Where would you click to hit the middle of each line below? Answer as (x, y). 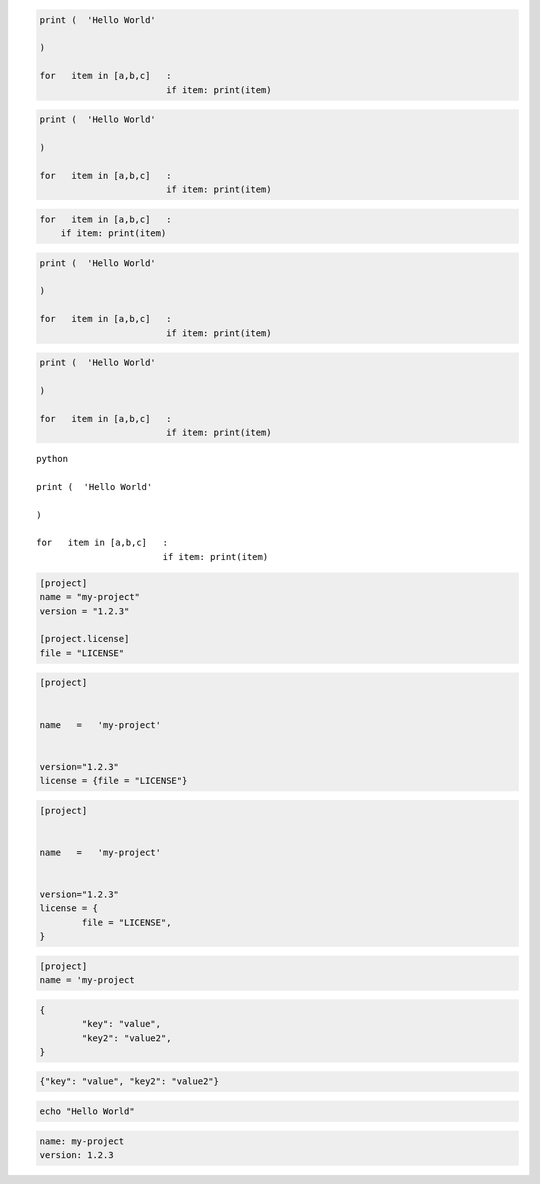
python (52, 459)
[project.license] (84, 639)
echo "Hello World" (87, 1111)
